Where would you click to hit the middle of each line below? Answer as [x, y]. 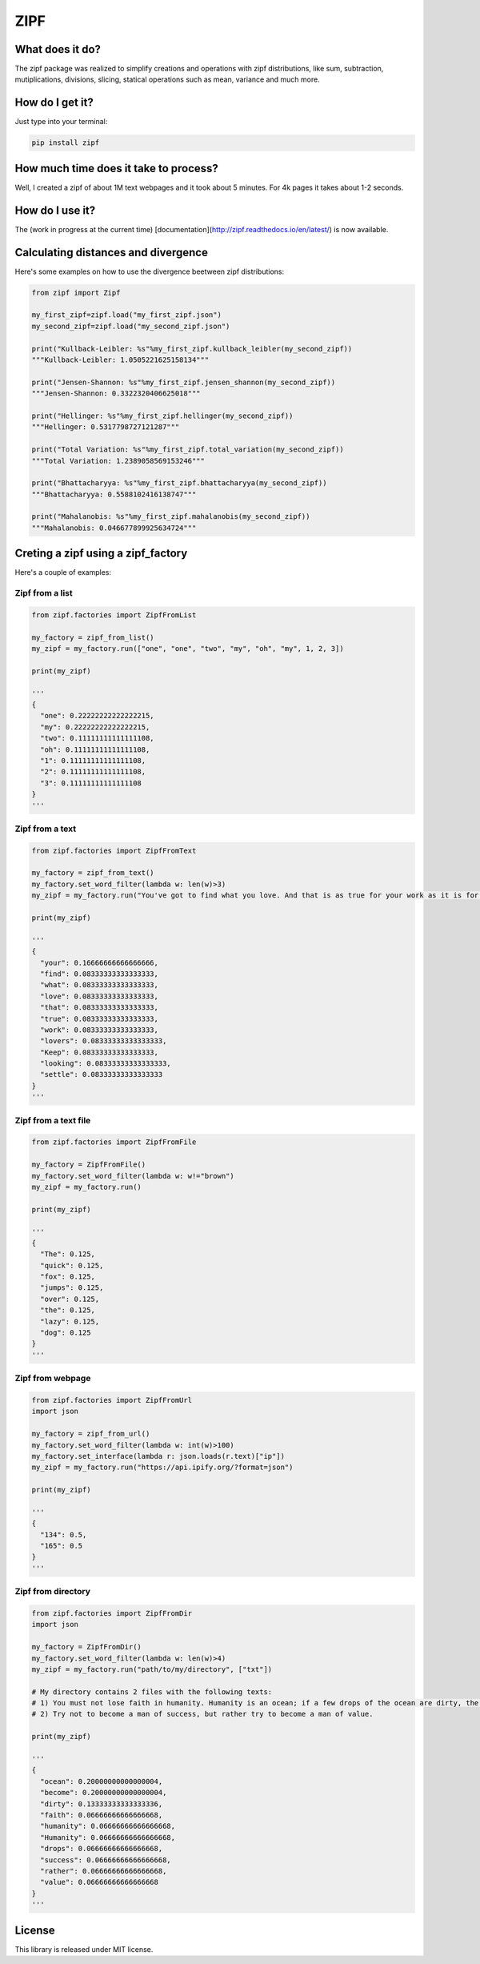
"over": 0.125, [70, 1299]
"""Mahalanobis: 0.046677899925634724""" [114, 528]
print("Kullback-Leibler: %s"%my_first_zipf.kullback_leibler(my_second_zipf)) [192, 349]
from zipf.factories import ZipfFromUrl [112, 1400]
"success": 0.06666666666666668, [106, 1860]
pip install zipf [66, 143]
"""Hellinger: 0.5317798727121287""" [106, 427]
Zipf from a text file [53, 1120]
